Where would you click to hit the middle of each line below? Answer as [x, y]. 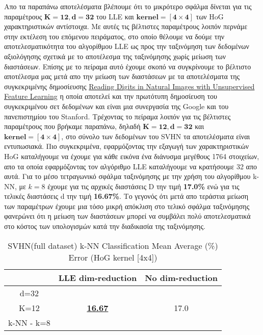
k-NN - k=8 [29, 322]
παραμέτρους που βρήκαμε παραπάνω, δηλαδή [72, 126]
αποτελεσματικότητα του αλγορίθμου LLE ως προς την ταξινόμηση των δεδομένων [127, 46]
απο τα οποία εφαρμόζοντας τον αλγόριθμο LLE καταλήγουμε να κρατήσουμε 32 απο [130, 166]
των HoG [210, 16]
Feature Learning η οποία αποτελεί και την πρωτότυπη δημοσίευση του [111, 96]
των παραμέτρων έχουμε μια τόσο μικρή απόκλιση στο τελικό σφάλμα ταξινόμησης [127, 206]
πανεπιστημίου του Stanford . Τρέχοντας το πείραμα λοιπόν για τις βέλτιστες [117, 116]
